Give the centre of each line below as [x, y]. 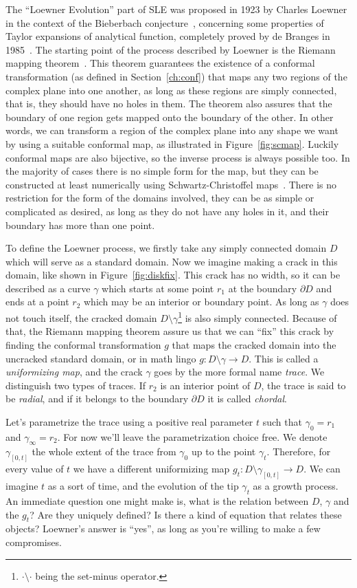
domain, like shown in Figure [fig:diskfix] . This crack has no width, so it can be [173, 275]
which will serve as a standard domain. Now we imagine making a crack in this [172, 261]
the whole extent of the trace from [104, 451]
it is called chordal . [247, 399]
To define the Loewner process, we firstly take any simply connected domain [166, 248]
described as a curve [48, 288]
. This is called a [284, 358]
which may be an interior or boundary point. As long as [201, 302]
